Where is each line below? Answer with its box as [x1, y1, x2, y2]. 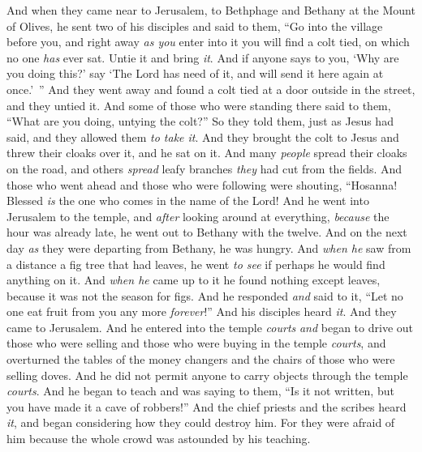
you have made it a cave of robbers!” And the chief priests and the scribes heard [6, 398, 407, 415]
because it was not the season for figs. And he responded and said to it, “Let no [6, 287, 403, 304]
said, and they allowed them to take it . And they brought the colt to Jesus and [6, 128, 399, 145]
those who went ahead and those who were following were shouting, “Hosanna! [6, 176, 398, 193]
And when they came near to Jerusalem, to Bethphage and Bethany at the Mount [6, 2, 416, 18]
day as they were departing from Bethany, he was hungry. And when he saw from [6, 239, 411, 256]
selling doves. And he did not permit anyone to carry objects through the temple [6, 366, 408, 383]
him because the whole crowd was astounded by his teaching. [6, 430, 311, 447]
